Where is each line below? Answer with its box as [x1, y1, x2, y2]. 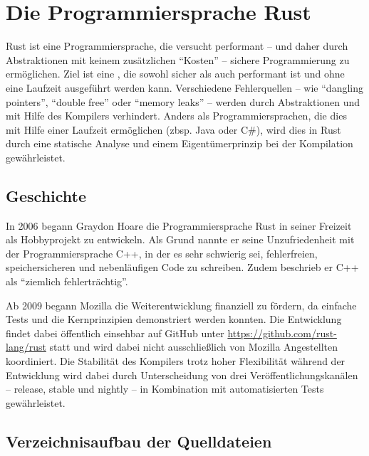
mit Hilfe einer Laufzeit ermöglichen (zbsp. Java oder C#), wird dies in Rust [6, 122, 341, 137]
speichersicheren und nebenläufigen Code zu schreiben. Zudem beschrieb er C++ [6, 260, 359, 275]
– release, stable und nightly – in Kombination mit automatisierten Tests [6, 381, 324, 396]
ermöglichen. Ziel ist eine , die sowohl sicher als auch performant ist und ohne [6, 66, 345, 81]
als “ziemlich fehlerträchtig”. [6, 274, 128, 289]
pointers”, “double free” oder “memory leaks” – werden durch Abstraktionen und [6, 94, 360, 109]
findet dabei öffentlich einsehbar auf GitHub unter [6, 325, 224, 340]
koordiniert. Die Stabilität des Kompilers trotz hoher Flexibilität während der [6, 354, 345, 368]
